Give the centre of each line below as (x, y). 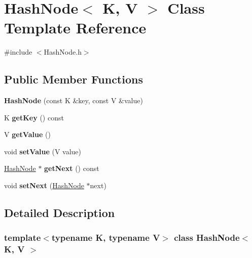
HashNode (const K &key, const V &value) (74, 100)
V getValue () (27, 134)
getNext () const (72, 168)
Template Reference (75, 28)
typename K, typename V (106, 238)
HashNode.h (63, 52)
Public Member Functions (74, 79)
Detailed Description (60, 213)
